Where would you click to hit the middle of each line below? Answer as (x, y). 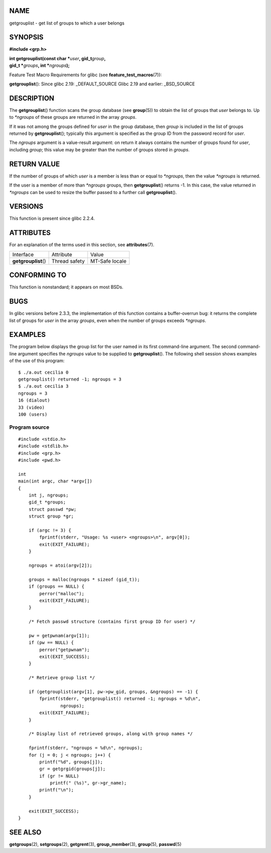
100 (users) (33, 414)
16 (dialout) (34, 400)
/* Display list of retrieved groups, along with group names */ (111, 734)
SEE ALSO (25, 832)
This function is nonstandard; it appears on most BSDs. (66, 287)
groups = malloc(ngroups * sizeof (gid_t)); (84, 579)
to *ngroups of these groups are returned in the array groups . (73, 117)
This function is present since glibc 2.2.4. (52, 219)
